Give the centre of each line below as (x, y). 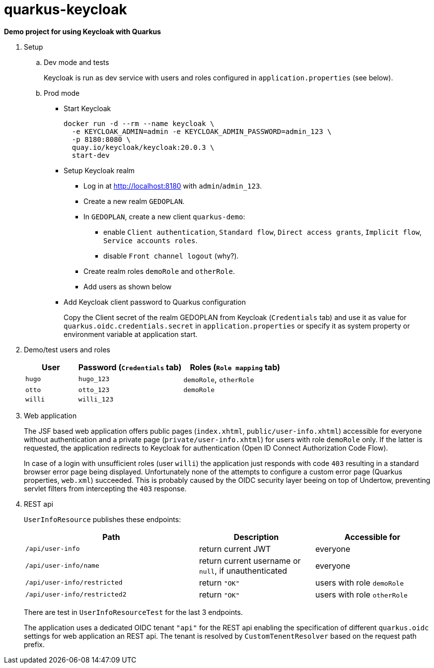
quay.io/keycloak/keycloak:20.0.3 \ (143, 147)
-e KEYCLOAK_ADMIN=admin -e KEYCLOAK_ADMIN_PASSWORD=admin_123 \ (202, 131)
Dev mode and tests (76, 62)
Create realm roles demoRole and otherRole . (159, 271)
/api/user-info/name (62, 566)
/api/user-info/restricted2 (76, 595)
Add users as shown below (128, 286)
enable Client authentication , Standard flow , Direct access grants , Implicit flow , (263, 232)
